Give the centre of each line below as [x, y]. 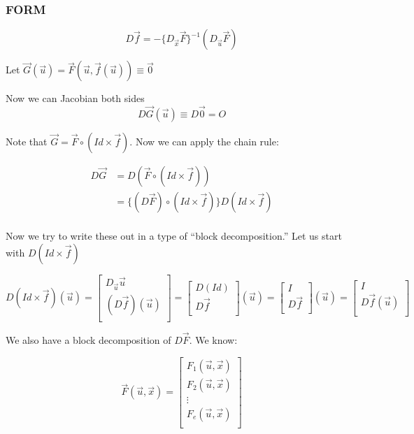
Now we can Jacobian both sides [75, 98]
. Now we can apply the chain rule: [204, 142]
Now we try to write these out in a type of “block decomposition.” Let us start [174, 236]
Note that [27, 142]
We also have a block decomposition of [88, 340]
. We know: [213, 340]
